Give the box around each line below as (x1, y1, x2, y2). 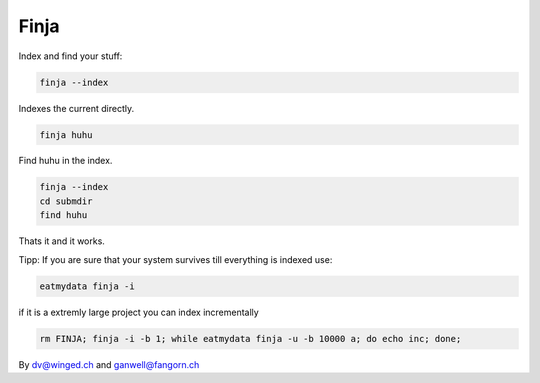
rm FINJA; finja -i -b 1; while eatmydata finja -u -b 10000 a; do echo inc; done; (39, 333, 462, 344)
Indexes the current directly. (18, 102, 135, 114)
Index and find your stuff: (18, 50, 123, 62)
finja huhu (39, 129, 93, 140)
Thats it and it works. (18, 235, 105, 247)
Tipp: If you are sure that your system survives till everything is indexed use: (18, 253, 333, 265)
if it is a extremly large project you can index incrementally (18, 306, 259, 318)
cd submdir (39, 195, 93, 207)
